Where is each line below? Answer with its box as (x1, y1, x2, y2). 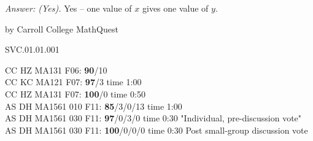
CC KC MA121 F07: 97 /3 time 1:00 (5, 75, 142, 88)
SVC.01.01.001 (5, 43, 60, 56)
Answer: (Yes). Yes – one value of (5, 2, 132, 14)
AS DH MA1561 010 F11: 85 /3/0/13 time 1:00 (5, 99, 182, 112)
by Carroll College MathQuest (5, 22, 118, 35)
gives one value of (142, 2, 209, 14)
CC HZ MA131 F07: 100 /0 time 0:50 (5, 87, 145, 100)
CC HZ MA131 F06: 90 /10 (5, 63, 107, 76)
